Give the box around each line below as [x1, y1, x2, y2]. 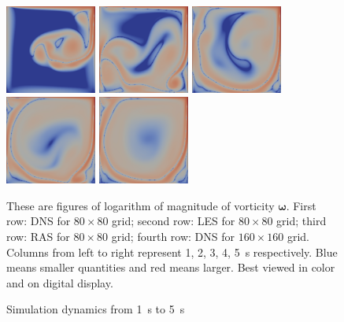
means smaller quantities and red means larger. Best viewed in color [6, 259, 335, 276]
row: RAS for [6, 228, 70, 244]
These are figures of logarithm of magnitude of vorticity [6, 197, 275, 213]
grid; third [276, 213, 327, 229]
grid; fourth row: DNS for [111, 228, 235, 244]
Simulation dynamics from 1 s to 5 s [6, 301, 185, 317]
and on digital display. [6, 274, 113, 291]
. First [286, 197, 316, 213]
